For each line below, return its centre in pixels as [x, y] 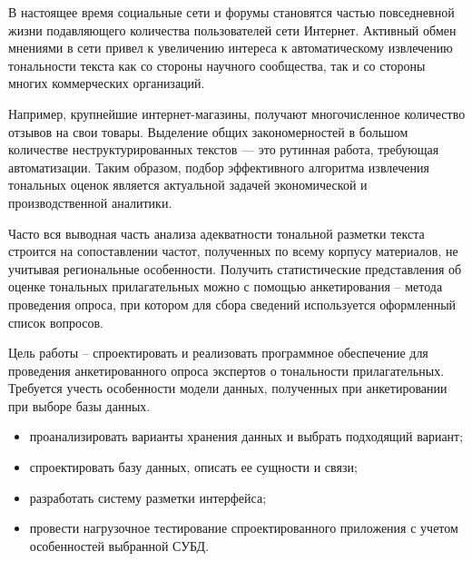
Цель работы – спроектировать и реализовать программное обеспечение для [218, 353]
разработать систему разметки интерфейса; [148, 497]
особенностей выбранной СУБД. [119, 545]
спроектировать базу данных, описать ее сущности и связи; [193, 467]
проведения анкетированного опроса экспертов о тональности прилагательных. [226, 370]
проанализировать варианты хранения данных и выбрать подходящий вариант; [246, 436]
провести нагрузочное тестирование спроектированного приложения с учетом [244, 528]
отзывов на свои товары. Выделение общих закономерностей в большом [208, 131]
